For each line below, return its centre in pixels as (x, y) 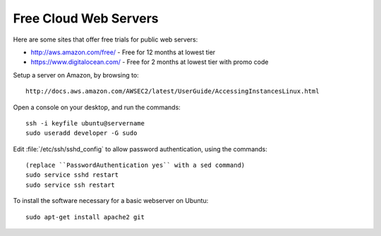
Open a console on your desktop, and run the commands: (97, 107)
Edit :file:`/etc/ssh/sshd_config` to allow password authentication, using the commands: (140, 149)
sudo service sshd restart (72, 175)
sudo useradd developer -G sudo (81, 133)
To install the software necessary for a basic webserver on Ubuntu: (111, 201)
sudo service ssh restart (71, 185)
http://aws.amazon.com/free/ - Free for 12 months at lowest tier (123, 52)
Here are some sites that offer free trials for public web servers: (105, 39)
